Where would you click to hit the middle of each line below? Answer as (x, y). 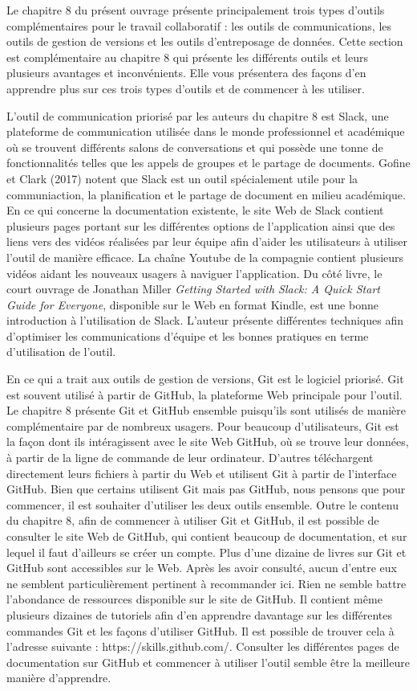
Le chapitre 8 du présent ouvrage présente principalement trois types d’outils (196, 10)
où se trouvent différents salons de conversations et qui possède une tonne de (195, 147)
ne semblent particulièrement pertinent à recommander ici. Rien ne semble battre (206, 583)
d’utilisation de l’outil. (61, 352)
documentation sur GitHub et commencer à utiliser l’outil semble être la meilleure (208, 662)
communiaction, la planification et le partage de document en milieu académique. (206, 194)
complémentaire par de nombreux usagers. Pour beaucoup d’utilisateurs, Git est (203, 425)
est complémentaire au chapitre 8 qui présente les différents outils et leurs (187, 57)
